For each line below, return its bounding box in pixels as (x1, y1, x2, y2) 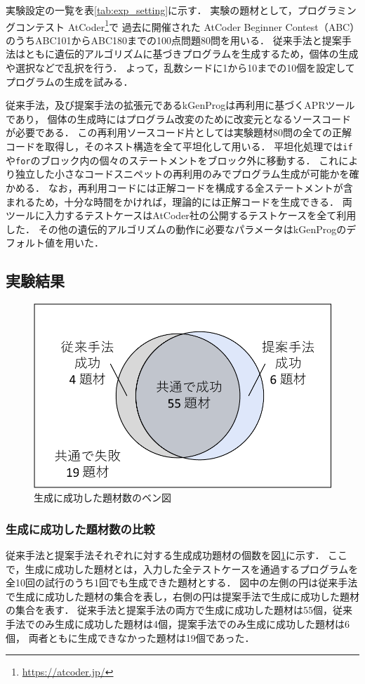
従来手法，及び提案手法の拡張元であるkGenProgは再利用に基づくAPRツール (6, 98, 355, 112)
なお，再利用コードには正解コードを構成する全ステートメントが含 (48, 180, 353, 195)
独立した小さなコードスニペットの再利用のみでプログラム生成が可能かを (15, 166, 350, 181)
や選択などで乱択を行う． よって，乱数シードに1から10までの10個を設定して (6, 60, 355, 75)
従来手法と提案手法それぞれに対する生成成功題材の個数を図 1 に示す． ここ (6, 548, 348, 563)
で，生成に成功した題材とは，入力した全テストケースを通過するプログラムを (6, 561, 359, 576)
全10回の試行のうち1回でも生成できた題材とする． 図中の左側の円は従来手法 (6, 575, 358, 590)
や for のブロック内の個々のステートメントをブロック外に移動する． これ (6, 152, 339, 167)
